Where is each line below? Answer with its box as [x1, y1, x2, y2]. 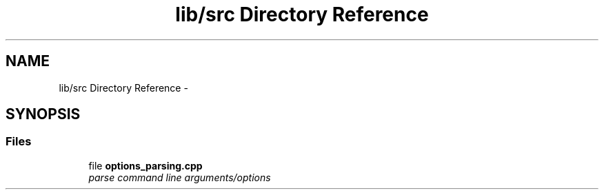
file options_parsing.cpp [88, 159, 203, 172]
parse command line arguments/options [88, 171, 271, 183]
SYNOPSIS [6, 105, 81, 123]
